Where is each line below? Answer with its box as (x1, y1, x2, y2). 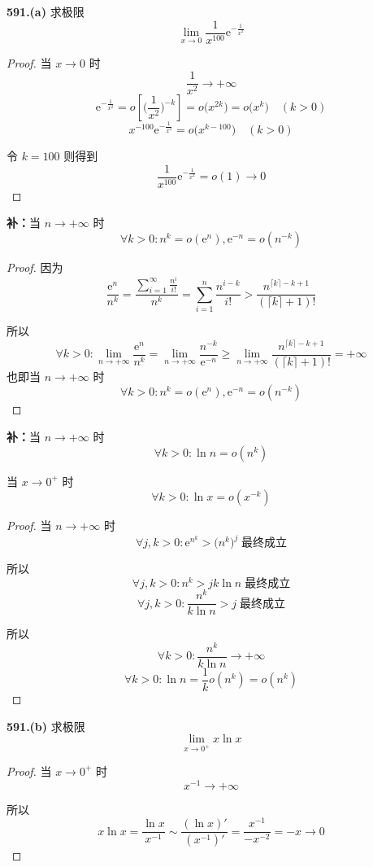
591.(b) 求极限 (7, 717, 85, 734)
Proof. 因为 (7, 258, 63, 275)
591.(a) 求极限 (7, 3, 85, 20)
